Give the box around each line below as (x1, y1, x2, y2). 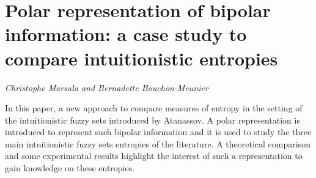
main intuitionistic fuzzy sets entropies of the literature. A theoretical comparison (5, 137, 310, 150)
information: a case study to (5, 21, 247, 46)
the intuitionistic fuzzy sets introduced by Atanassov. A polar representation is (5, 113, 300, 126)
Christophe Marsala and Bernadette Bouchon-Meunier (5, 81, 208, 94)
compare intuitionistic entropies (5, 45, 278, 70)
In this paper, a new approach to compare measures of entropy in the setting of (5, 102, 303, 114)
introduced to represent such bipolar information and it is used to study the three (5, 125, 312, 138)
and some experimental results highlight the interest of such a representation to (5, 149, 303, 162)
